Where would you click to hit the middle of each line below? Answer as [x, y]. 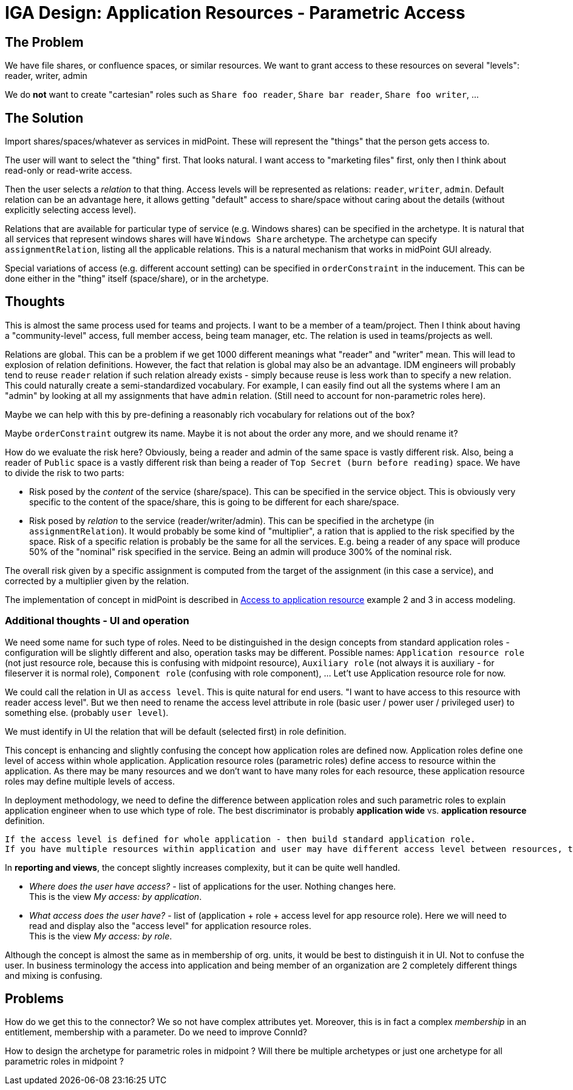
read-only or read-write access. [69, 171]
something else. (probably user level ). [87, 712]
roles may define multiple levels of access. [90, 781]
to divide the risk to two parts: [65, 472]
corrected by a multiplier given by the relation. [97, 581]
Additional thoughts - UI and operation [97, 621]
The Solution [44, 118]
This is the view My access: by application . [116, 896]
